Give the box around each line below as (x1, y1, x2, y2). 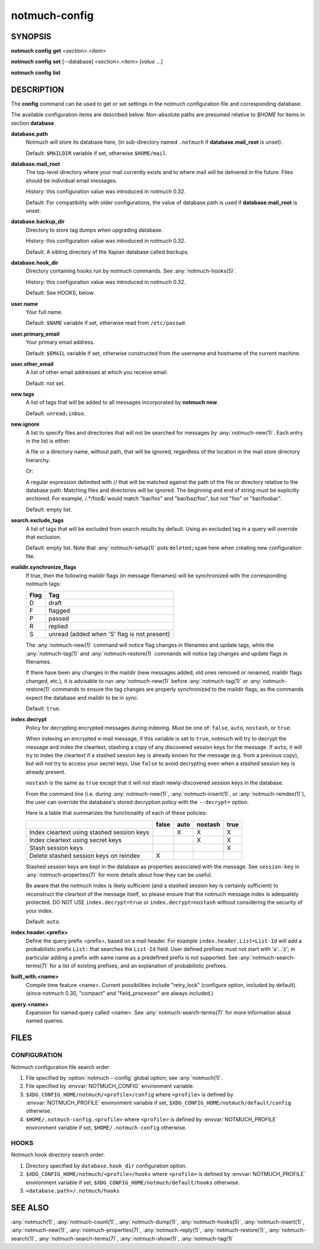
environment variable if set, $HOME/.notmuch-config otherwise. (25, 1124, 187, 1131)
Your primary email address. (25, 339, 95, 346)
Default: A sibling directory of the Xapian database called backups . (25, 248, 190, 255)
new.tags (11, 391, 35, 398)
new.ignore (11, 420, 40, 428)
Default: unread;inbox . (25, 410, 86, 417)
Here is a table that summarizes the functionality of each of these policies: (25, 810, 207, 817)
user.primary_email (11, 330, 60, 337)
